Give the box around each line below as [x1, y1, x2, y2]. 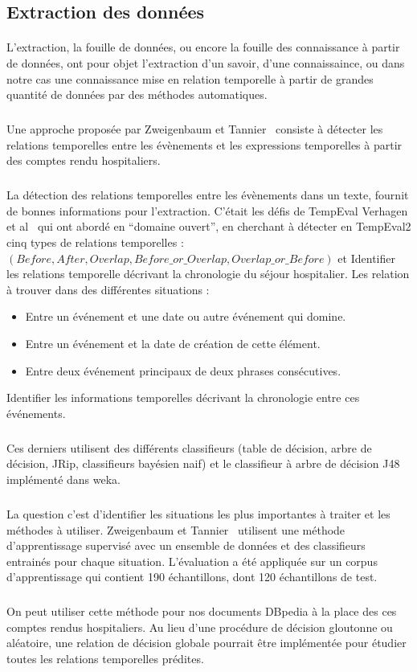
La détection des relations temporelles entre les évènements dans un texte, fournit [6, 186, 409, 203]
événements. [6, 404, 66, 421]
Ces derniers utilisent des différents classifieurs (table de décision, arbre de [6, 439, 372, 456]
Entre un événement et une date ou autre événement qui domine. [25, 308, 346, 325]
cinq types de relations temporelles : [6, 234, 184, 251]
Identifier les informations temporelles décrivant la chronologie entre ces [6, 389, 360, 406]
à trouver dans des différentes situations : [6, 281, 210, 297]
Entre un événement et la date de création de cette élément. [25, 335, 321, 352]
